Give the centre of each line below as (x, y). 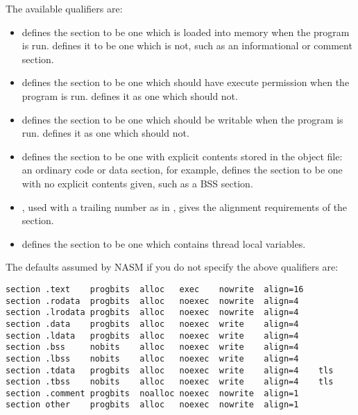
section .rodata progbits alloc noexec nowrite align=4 (152, 301)
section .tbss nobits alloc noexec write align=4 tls (170, 382)
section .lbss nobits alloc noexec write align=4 (152, 358)
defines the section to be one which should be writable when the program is (182, 119)
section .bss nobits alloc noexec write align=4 (152, 347)
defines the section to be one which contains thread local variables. (164, 243)
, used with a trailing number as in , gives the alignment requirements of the (185, 206)
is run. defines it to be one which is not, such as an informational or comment (187, 45)
